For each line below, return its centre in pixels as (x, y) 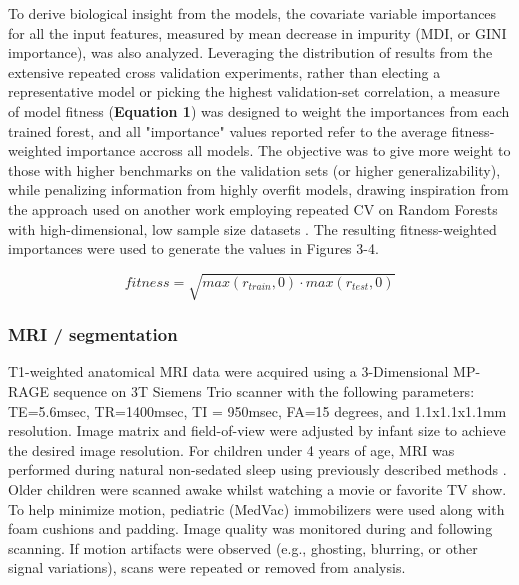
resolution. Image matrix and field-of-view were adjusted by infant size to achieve (257, 430)
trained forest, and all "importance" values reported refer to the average (227, 130)
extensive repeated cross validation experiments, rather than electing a (224, 71)
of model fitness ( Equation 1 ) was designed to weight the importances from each (259, 110)
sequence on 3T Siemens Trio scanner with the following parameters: (264, 391)
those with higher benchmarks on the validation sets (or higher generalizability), (254, 169)
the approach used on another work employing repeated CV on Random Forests (253, 208)
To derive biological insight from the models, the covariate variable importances (252, 13)
